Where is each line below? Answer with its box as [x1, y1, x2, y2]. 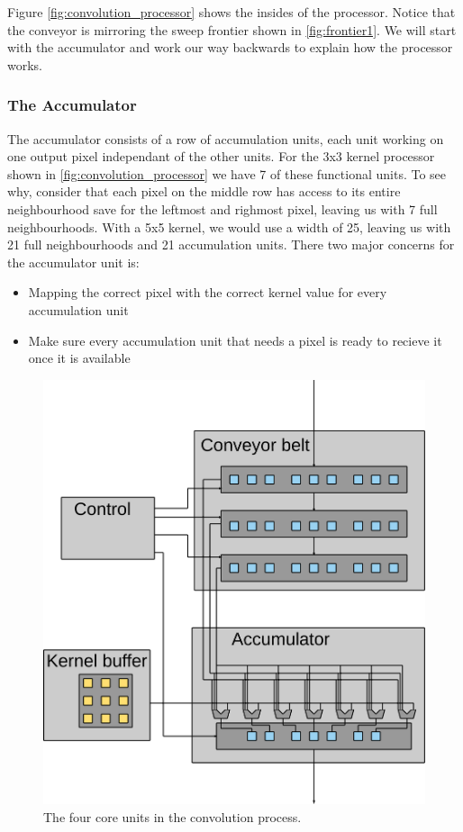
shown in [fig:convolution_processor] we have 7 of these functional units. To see [7, 164, 447, 183]
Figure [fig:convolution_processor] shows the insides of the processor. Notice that [7, 3, 456, 21]
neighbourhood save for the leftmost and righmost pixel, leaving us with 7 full [7, 199, 438, 218]
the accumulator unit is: [7, 252, 140, 271]
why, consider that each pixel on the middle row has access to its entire [7, 182, 401, 201]
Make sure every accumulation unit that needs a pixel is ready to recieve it [28, 330, 442, 349]
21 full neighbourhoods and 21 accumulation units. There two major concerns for [7, 235, 455, 254]
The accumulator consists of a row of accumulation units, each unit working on [7, 129, 444, 148]
